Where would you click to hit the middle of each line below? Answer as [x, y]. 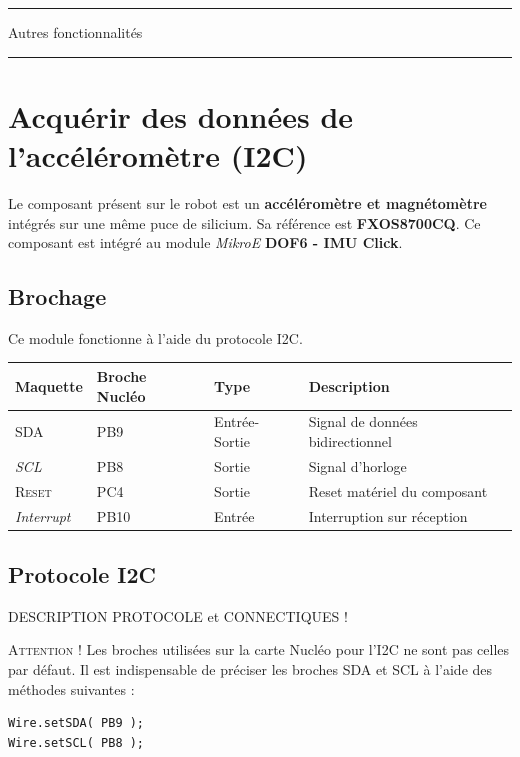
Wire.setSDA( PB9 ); [76, 723]
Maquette [49, 385]
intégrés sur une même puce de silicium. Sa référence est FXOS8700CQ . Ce [244, 222]
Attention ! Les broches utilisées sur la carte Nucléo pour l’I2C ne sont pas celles [259, 649]
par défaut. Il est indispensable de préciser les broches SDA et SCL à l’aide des [250, 669]
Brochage [57, 296]
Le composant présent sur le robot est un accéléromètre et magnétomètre [247, 202]
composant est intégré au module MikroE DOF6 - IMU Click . [205, 242]
